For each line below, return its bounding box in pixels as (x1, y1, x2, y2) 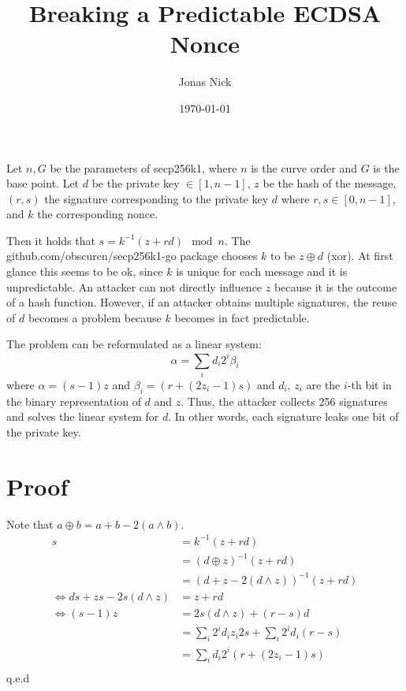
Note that (6, 515, 54, 532)
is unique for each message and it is (176, 263, 348, 280)
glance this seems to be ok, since (6, 263, 163, 280)
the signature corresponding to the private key (44, 190, 269, 206)
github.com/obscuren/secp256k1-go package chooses (6, 247, 258, 264)
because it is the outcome (274, 278, 397, 295)
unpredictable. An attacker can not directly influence (6, 278, 263, 295)
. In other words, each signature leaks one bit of (168, 408, 399, 425)
